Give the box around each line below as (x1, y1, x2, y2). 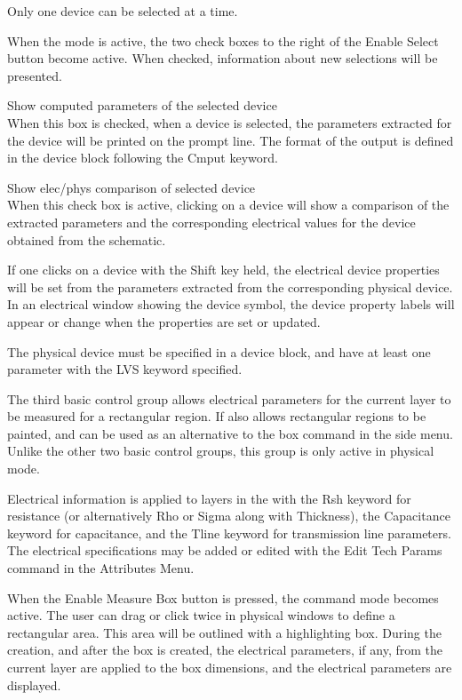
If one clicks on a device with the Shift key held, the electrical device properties (7, 260, 440, 279)
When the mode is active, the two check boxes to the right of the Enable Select (7, 31, 439, 50)
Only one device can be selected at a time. (7, 2, 238, 20)
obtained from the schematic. (7, 230, 166, 249)
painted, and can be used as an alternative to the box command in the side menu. (7, 424, 453, 442)
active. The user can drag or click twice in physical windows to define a (7, 606, 395, 624)
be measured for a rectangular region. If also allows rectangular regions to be (7, 407, 426, 426)
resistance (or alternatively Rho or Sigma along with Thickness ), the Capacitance (7, 506, 450, 525)
